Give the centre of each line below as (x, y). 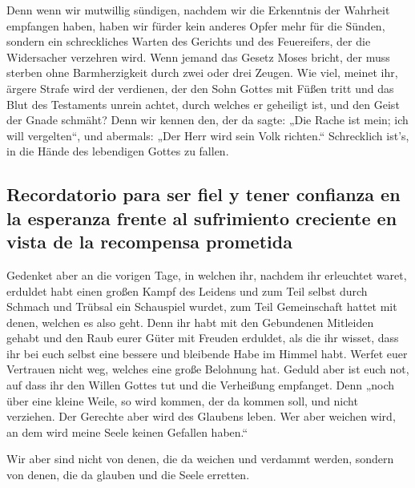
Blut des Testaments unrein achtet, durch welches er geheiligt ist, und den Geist (203, 104)
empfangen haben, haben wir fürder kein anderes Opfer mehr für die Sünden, (196, 25)
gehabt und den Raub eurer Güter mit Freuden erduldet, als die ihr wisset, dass (203, 338)
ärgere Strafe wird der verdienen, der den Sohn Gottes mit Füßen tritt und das (200, 88)
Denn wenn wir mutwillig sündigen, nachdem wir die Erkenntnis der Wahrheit (198, 10)
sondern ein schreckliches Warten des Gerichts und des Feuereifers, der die (189, 41)
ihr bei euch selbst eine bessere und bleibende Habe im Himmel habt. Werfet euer (207, 353)
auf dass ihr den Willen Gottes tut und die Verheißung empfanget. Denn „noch (201, 385)
